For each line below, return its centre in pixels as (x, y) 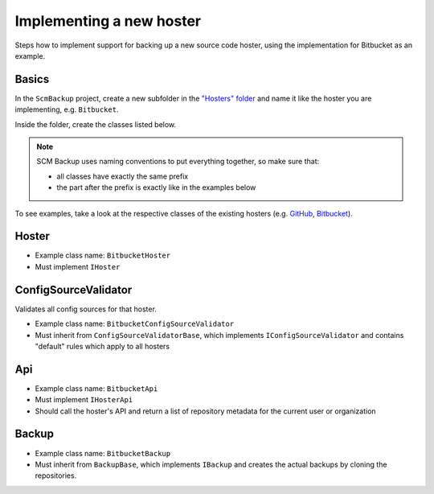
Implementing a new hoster (108, 21)
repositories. (56, 475)
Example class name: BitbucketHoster (103, 255)
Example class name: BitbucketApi (96, 388)
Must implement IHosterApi (84, 400)
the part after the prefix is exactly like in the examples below (156, 187)
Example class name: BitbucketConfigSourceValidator (135, 324)
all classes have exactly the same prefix (123, 176)
